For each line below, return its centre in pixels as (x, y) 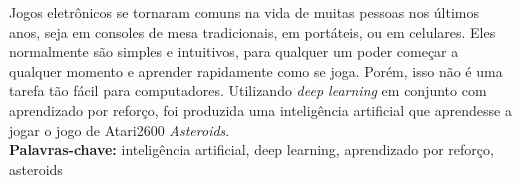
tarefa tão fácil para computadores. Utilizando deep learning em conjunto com (248, 90)
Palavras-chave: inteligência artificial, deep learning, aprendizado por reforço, (251, 149)
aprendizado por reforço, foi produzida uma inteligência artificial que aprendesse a (260, 109)
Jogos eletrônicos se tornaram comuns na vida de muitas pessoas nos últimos (244, 12)
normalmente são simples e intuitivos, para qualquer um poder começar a (234, 51)
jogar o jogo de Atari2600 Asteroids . (119, 129)
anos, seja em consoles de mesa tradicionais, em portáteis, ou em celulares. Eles (252, 31)
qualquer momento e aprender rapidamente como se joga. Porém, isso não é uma (256, 70)
